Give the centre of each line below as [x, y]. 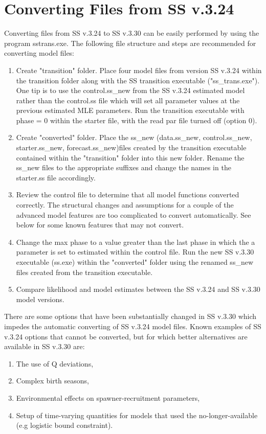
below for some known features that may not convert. [100, 225]
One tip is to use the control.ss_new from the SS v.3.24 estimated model [130, 90]
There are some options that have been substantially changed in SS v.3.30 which [130, 316]
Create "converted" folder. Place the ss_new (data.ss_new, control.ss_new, [134, 137]
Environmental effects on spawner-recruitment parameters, [108, 397]
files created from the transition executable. [84, 272]
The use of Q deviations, [55, 363]
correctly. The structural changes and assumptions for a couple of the [125, 205]
